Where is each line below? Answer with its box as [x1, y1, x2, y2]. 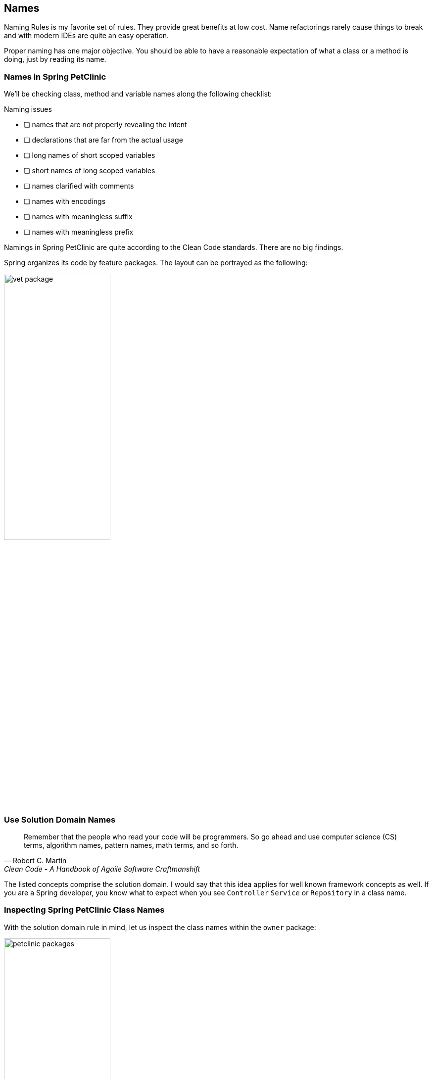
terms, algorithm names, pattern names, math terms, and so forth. [24, 840, 239, 849]
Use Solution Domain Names [4, 814, 116, 825]
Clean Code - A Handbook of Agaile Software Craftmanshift [4, 864, 200, 873]
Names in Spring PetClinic [4, 71, 106, 82]
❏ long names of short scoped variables [24, 151, 155, 160]
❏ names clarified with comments [24, 182, 134, 191]
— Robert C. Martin [4, 856, 67, 865]
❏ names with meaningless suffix [24, 212, 133, 221]
